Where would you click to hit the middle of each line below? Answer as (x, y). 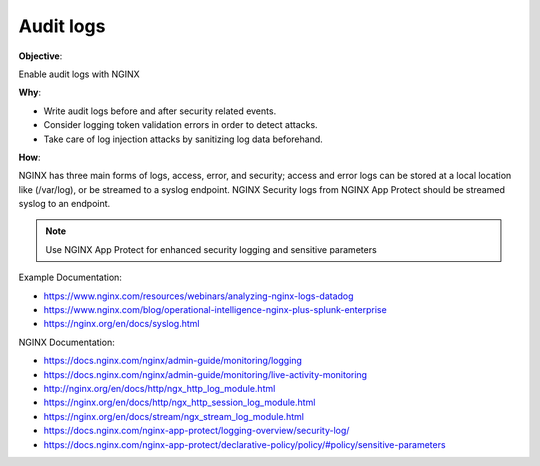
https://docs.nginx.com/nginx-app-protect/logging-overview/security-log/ (196, 431)
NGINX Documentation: (66, 342)
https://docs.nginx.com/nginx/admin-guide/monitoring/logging (172, 361)
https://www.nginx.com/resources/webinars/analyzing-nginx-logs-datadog (198, 296)
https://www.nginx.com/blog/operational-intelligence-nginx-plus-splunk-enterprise (215, 310)
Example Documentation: (70, 277)
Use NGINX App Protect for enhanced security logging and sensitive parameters (211, 249)
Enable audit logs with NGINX (79, 74)
